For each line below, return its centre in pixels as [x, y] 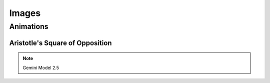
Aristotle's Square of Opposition [60, 43]
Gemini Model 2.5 [41, 67]
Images [25, 13]
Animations [29, 26]
